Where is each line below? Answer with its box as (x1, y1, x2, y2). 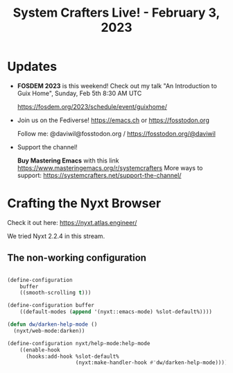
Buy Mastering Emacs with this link (17, 156, 119, 165)
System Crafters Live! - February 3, (12, 5, 221, 21)
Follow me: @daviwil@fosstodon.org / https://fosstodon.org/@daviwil (17, 129, 216, 138)
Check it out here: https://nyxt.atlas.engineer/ (7, 218, 137, 226)
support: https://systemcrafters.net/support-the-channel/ (17, 171, 182, 179)
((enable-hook (19, 346, 60, 354)
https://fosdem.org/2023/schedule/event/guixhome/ (17, 102, 168, 110)
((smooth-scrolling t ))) (19, 290, 92, 297)
